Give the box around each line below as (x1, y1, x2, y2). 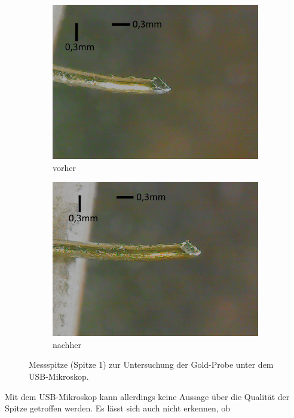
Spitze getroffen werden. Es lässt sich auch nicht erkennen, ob (5, 402, 231, 414)
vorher (53, 161, 76, 173)
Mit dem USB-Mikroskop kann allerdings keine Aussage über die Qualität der (5, 390, 290, 402)
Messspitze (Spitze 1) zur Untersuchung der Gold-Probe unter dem (29, 358, 274, 371)
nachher (53, 338, 81, 350)
